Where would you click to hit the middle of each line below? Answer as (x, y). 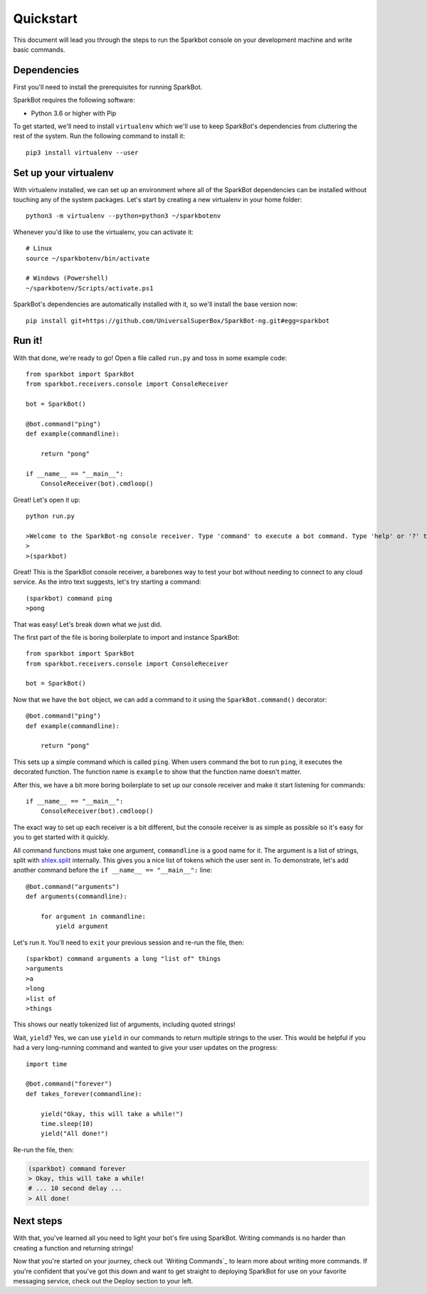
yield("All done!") (74, 1134)
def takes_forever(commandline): (84, 1094)
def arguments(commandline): (77, 896)
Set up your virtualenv (63, 173)
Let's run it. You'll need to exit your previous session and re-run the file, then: (129, 942)
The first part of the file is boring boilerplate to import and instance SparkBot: (126, 637)
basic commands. (39, 49)
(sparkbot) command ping (69, 598)
